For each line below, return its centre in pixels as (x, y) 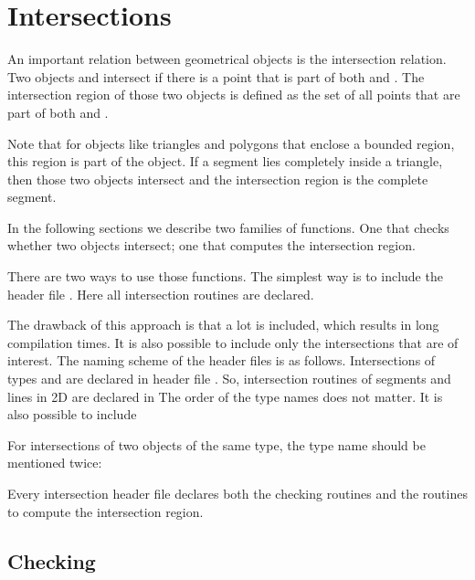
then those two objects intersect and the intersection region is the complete (218, 179)
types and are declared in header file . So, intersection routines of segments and (229, 379)
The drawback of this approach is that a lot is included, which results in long (223, 325)
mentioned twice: (55, 463)
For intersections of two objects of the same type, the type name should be (216, 444)
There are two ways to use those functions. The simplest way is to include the (225, 276)
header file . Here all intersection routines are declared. (161, 294)
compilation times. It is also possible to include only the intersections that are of (233, 342)
